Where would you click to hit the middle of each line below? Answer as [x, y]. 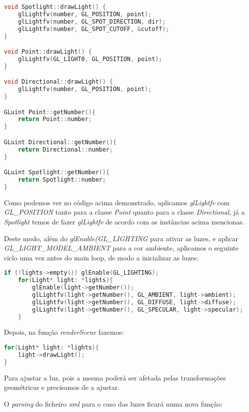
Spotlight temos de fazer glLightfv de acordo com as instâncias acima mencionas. [124, 221]
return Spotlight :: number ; [62, 180]
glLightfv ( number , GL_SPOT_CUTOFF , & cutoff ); [94, 29]
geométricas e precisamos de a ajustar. [62, 387]
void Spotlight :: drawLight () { [55, 7]
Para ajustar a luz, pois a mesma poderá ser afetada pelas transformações [115, 377]
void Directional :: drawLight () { [58, 82]
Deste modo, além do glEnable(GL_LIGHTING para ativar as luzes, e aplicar [121, 238]
